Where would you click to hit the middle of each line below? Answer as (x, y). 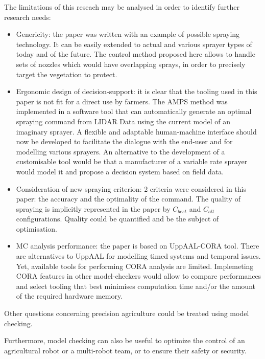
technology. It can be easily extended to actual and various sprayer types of (134, 44)
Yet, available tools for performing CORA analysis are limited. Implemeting (135, 266)
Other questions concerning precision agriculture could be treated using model (127, 313)
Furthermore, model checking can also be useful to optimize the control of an (125, 340)
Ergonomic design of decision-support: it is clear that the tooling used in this (137, 91)
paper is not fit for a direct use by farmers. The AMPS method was (122, 101)
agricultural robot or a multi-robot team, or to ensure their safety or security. (125, 350)
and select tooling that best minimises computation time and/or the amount (136, 286)
